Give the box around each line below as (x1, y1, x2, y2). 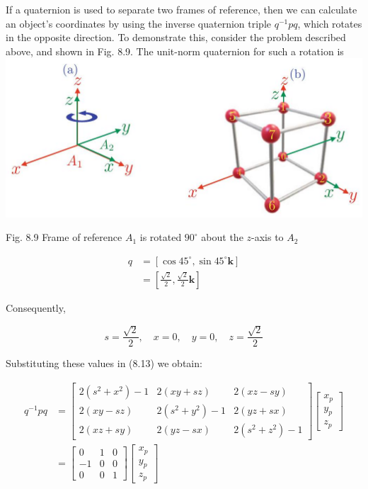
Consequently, (6, 300, 66, 315)
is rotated (139, 230, 182, 244)
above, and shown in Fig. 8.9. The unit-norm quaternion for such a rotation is (6, 43, 344, 58)
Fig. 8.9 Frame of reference (6, 230, 122, 244)
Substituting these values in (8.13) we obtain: (6, 356, 202, 371)
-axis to (251, 230, 284, 244)
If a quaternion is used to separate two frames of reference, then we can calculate (6, 2, 357, 16)
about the (201, 230, 243, 244)
